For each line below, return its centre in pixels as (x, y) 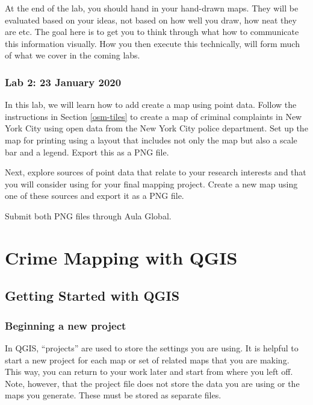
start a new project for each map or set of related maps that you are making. (147, 359)
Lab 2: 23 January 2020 (63, 82)
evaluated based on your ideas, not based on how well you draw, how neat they (151, 20)
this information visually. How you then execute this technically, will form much (152, 43)
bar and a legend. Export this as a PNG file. (87, 152)
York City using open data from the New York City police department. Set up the (156, 128)
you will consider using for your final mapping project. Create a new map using (151, 184)
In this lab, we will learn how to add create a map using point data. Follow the (151, 105)
